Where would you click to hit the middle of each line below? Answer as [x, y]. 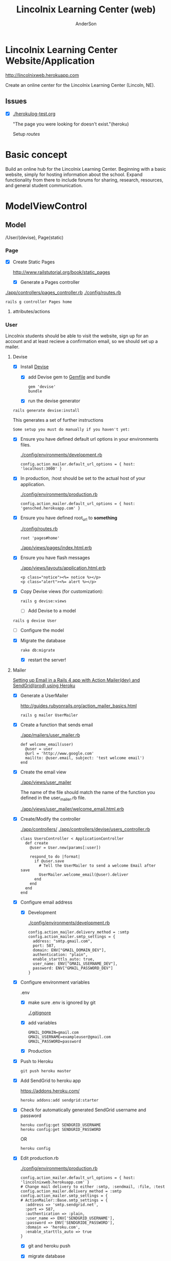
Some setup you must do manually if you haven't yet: [71, 430]
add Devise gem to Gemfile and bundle [69, 377]
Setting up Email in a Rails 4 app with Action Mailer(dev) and [76, 680]
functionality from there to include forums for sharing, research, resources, [84, 180]
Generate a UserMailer [44, 695]
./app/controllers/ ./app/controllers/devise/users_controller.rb [85, 829]
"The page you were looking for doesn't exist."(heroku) [71, 124]
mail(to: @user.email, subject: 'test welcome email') [85, 758]
